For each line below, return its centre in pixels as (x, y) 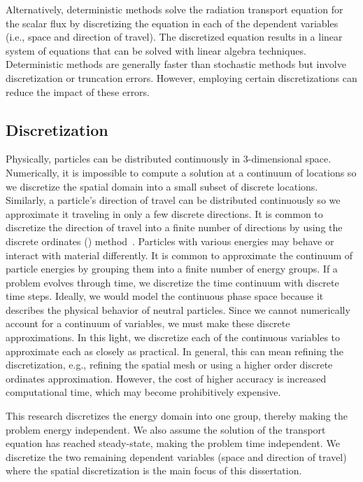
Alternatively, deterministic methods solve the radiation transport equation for (175, 9)
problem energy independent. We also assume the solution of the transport (166, 429)
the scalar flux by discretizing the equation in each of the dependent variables (172, 23)
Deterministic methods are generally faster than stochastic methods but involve (176, 64)
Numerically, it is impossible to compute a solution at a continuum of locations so (181, 172)
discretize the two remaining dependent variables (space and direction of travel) (176, 456)
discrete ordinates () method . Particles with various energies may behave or (170, 241)
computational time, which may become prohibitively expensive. (143, 392)
